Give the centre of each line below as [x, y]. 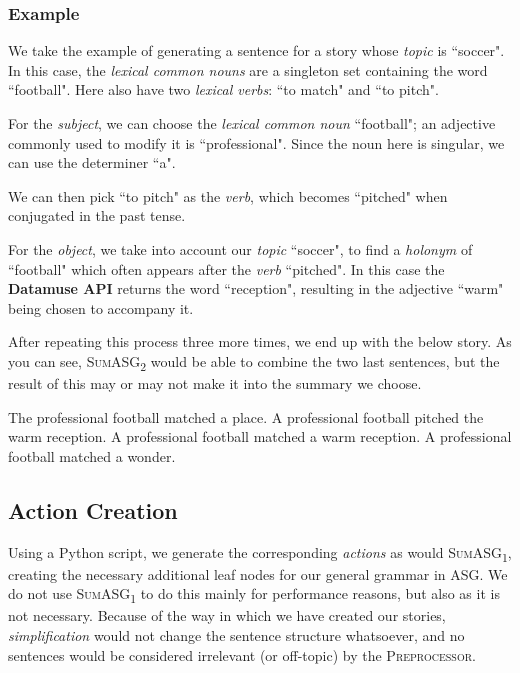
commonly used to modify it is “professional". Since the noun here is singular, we [256, 142]
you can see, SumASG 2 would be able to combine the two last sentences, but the [254, 362]
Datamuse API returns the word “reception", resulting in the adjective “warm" [256, 288]
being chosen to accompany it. [101, 307]
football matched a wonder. [92, 455]
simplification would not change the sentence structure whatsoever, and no [236, 635]
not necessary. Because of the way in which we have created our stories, [227, 615]
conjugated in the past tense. [97, 215]
